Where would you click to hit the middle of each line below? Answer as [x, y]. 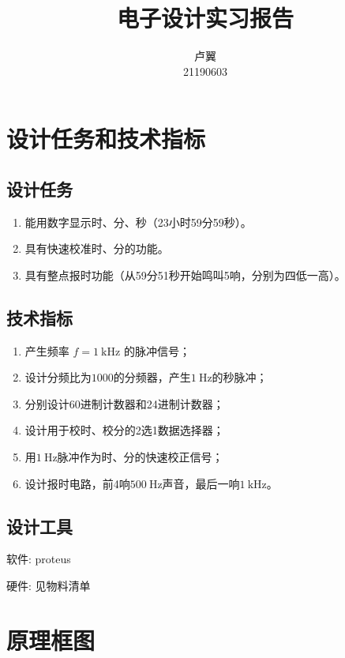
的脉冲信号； [157, 350]
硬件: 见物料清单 [49, 586]
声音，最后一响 [201, 483]
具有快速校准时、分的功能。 [97, 248]
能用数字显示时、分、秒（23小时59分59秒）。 [138, 222]
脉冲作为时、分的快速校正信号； [140, 457]
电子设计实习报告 [205, 18]
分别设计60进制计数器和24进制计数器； [124, 403]
